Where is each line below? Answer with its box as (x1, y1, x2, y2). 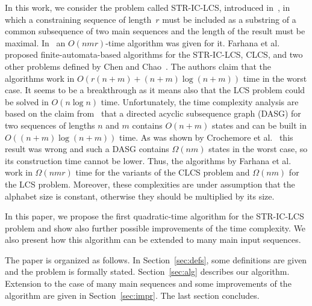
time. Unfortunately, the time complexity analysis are (101, 95, 299, 108)
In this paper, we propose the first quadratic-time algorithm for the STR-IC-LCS (5, 210, 304, 222)
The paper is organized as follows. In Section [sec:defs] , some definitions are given (5, 253, 307, 266)
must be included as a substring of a (162, 13, 296, 25)
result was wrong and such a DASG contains (5, 142, 169, 155)
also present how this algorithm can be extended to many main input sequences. (5, 233, 301, 246)
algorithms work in (5, 72, 75, 84)
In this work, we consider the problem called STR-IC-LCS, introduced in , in (5, 1, 290, 13)
